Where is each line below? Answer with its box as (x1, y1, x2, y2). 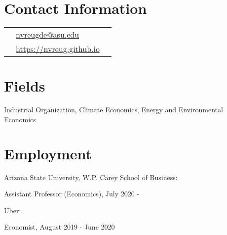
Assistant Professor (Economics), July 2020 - (4, 188, 140, 199)
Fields (4, 76, 45, 96)
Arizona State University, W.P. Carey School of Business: (4, 172, 178, 182)
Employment (4, 143, 92, 163)
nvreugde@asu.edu (16, 29, 79, 41)
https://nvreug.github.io (16, 43, 100, 55)
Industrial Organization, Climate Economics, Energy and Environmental (4, 104, 223, 115)
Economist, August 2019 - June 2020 (4, 222, 115, 232)
